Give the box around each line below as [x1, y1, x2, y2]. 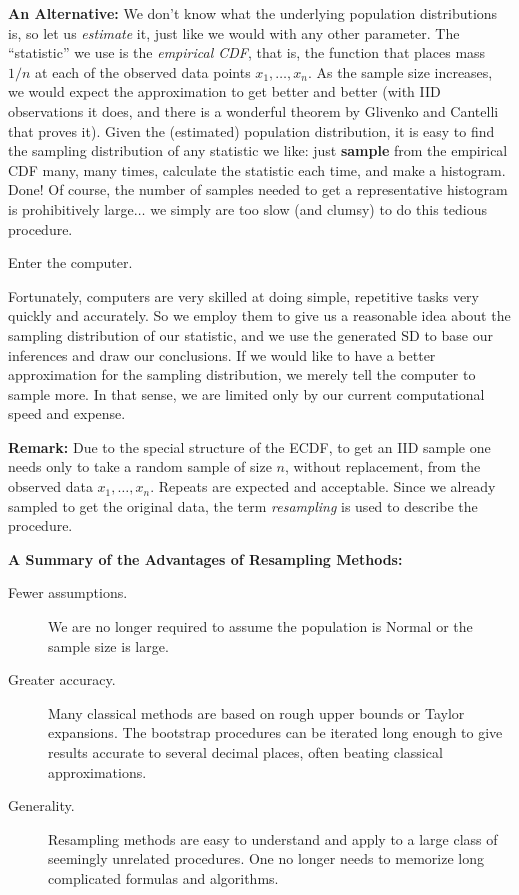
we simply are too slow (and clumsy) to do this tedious [150, 198, 487, 219]
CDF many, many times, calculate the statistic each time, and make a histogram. [8, 159, 506, 180]
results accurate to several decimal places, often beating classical [48, 742, 443, 762]
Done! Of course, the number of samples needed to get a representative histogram [8, 179, 508, 200]
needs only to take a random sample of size [8, 456, 272, 477]
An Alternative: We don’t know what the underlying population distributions [8, 3, 498, 23]
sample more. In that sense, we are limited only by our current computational [8, 383, 485, 404]
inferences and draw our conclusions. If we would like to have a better [8, 344, 436, 365]
